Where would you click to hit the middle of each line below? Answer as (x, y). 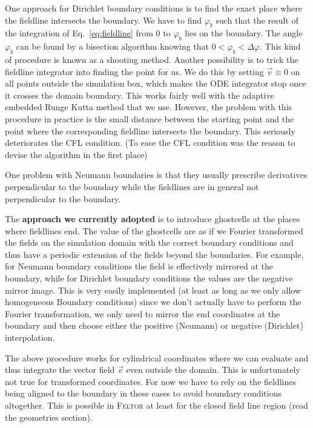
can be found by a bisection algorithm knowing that (113, 46)
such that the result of (257, 20)
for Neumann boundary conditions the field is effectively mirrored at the (139, 266)
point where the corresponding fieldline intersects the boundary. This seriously (150, 130)
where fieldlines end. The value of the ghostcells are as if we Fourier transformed (154, 230)
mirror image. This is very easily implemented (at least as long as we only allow (153, 290)
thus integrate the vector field (60, 370)
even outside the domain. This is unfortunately (213, 370)
